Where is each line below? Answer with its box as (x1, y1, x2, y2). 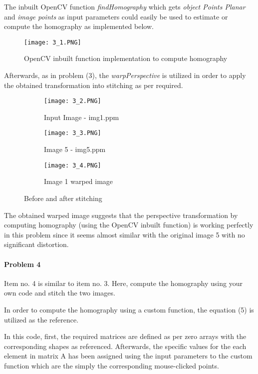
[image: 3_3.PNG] (44, 129, 101, 137)
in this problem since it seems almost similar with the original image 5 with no (4, 229, 245, 239)
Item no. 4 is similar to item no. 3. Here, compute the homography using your (4, 277, 243, 288)
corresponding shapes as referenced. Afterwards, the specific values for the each (4, 340, 247, 351)
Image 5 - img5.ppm (44, 144, 106, 154)
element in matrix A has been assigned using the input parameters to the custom (4, 350, 253, 361)
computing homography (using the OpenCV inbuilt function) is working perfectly (4, 219, 254, 230)
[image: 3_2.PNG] (44, 97, 101, 105)
